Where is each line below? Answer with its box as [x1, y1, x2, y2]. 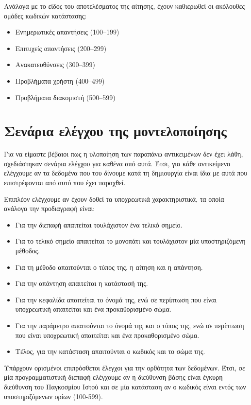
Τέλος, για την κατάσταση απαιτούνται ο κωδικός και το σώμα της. [15, 346, 205, 356]
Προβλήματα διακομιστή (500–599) [15, 92, 116, 102]
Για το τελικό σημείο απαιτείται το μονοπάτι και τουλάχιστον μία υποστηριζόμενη [15, 236, 246, 246]
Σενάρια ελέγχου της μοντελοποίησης [4, 121, 227, 141]
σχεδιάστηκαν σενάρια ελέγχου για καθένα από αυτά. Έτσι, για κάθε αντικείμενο [4, 158, 231, 168]
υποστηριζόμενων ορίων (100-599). [4, 391, 103, 401]
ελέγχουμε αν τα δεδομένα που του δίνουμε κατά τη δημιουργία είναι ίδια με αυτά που [4, 168, 248, 178]
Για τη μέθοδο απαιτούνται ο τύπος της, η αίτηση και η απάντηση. [15, 262, 203, 272]
